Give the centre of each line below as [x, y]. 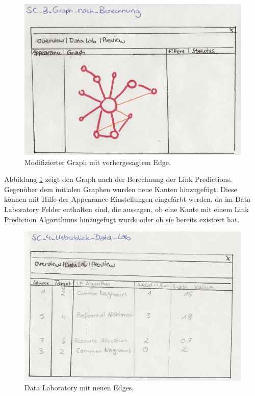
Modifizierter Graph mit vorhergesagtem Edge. [98, 162]
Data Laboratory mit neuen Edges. [79, 388]
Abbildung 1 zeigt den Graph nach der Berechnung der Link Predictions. [118, 179]
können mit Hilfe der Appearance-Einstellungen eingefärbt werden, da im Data [127, 199]
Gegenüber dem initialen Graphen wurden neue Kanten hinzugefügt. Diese [121, 189]
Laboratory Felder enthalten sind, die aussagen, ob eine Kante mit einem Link [126, 209]
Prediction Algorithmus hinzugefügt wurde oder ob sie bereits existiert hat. [122, 219]
